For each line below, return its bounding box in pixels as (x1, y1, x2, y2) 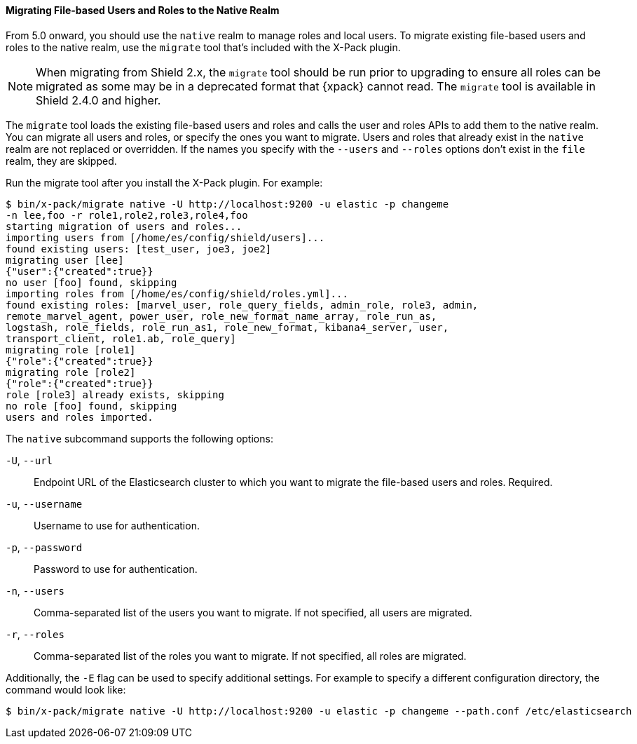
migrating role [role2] (6, 366, 136, 378)
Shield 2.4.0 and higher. (36, 93, 161, 107)
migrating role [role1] (6, 344, 136, 356)
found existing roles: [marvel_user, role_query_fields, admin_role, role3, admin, (6, 299, 479, 311)
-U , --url (6, 454, 53, 466)
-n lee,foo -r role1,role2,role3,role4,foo (6, 209, 248, 221)
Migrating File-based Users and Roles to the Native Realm (6, 4, 280, 16)
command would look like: (6, 683, 126, 696)
